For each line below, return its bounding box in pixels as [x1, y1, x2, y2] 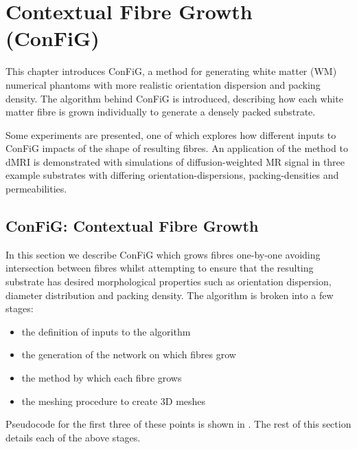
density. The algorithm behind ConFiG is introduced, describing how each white [5, 91, 343, 105]
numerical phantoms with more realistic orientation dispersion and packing [5, 77, 321, 91]
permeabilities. [5, 182, 67, 196]
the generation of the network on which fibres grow [21, 347, 236, 362]
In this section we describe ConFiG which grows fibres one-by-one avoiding [5, 247, 321, 261]
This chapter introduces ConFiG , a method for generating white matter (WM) [5, 64, 337, 78]
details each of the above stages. [5, 430, 141, 444]
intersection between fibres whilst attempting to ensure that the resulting [5, 261, 314, 275]
